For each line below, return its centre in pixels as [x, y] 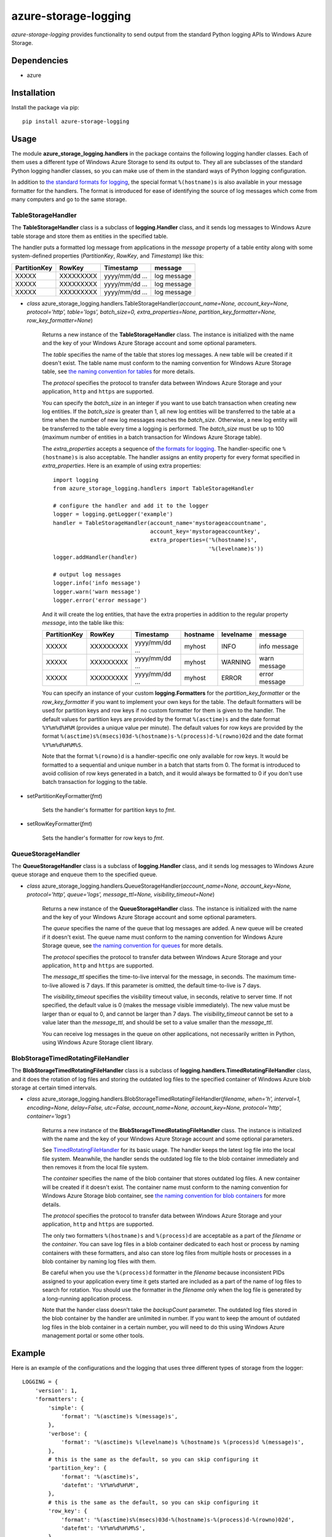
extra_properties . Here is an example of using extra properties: [122, 466]
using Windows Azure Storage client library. [98, 1043]
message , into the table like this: [83, 622]
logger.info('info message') [97, 583]
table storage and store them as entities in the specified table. [90, 236]
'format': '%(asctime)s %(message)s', [120, 1416]
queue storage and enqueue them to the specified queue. [85, 875]
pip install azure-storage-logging [76, 122]
